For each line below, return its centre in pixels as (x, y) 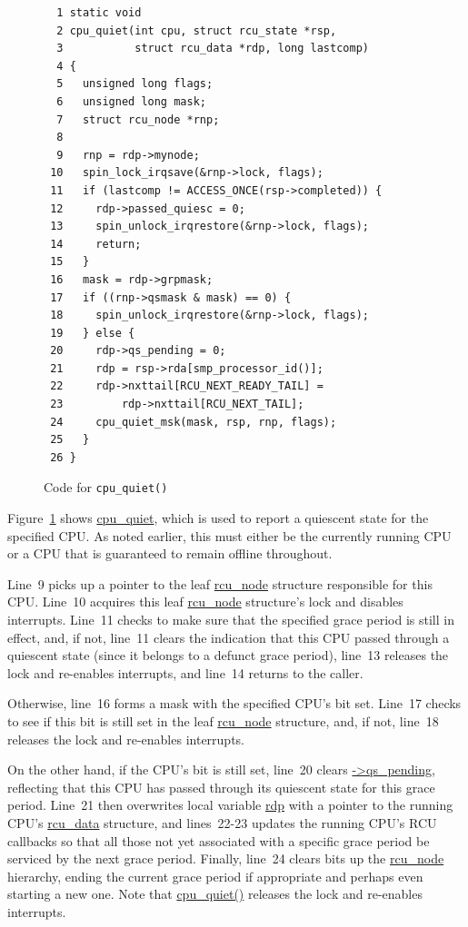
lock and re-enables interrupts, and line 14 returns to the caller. (185, 672)
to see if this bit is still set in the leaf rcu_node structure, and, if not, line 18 (223, 721)
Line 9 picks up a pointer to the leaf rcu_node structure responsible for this (220, 583)
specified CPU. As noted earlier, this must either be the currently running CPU (229, 535)
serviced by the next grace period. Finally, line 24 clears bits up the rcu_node (226, 858)
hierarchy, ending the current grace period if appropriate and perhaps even (215, 876)
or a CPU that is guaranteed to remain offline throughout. (170, 553)
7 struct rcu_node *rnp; (138, 119)
